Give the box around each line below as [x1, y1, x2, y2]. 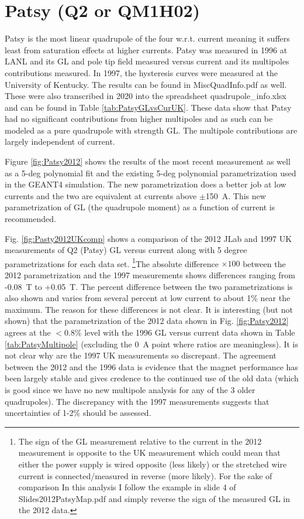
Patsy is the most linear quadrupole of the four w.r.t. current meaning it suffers [5, 32, 290, 45]
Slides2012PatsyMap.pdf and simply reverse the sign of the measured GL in [18, 492, 291, 504]
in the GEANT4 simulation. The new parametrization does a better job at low [5, 178, 286, 190]
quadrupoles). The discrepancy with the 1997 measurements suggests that [5, 395, 270, 407]
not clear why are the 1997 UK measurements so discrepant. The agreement [5, 349, 277, 361]
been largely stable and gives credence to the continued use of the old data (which [5, 372, 299, 384]
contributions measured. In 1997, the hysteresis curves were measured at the [5, 66, 278, 78]
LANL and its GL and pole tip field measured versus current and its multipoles [5, 55, 289, 67]
